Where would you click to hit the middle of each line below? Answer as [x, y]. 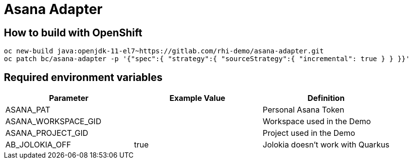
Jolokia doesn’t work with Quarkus [326, 145]
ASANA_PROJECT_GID [47, 133]
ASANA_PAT [28, 110]
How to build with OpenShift [73, 33]
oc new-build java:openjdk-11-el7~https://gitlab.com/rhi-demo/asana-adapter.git [164, 51]
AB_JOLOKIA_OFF [38, 145]
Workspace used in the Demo [317, 122]
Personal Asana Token [304, 110]
